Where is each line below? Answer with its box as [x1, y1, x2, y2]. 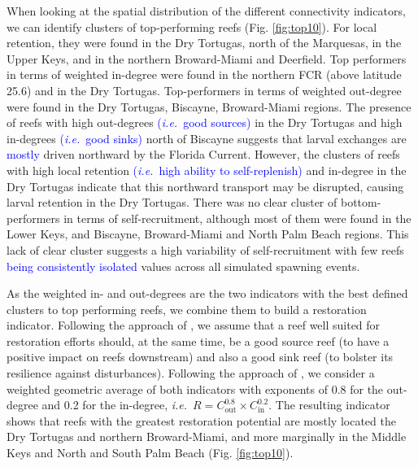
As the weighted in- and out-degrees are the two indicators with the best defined [7, 285, 408, 302]
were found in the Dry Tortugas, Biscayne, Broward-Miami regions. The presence [7, 98, 411, 115]
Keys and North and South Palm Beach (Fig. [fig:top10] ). [7, 444, 294, 461]
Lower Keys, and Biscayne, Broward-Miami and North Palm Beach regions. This [7, 225, 409, 242]
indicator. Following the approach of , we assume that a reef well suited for [7, 316, 381, 334]
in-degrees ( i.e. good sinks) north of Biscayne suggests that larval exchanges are [7, 129, 407, 146]
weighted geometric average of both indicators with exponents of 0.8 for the [7, 380, 384, 397]
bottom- [340, 194, 381, 211]
